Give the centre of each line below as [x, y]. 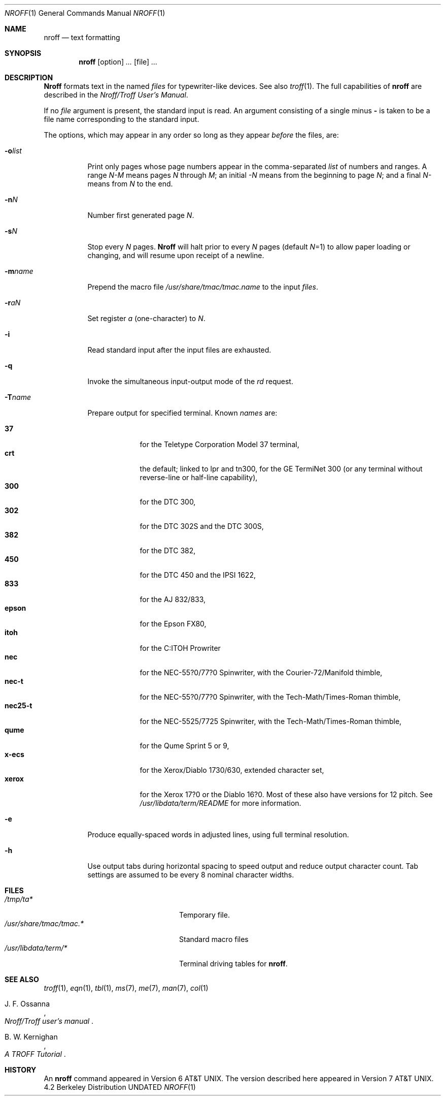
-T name [18, 397]
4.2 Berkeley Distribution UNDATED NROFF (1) [120, 1087]
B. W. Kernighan [31, 1037]
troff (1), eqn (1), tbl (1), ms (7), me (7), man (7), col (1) [126, 988]
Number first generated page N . [141, 215]
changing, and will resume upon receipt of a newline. [176, 255]
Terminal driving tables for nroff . [233, 964]
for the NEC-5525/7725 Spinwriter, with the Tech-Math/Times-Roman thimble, [271, 721]
